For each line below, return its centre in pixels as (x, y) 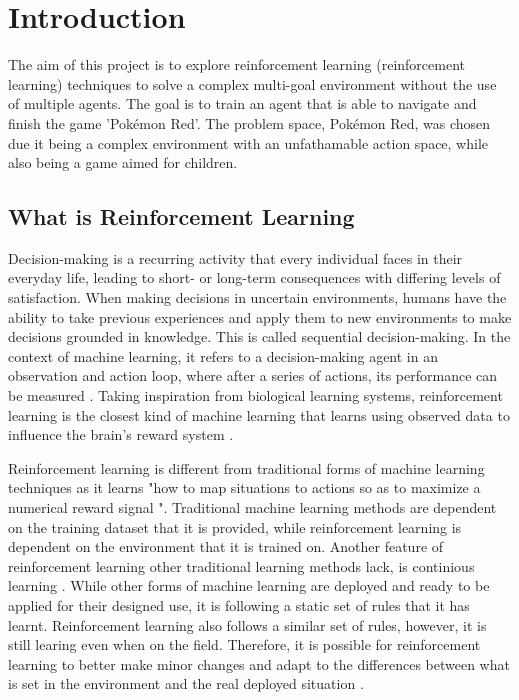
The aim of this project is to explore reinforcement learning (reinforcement (236, 64)
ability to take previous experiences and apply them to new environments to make (260, 316)
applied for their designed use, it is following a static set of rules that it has (239, 604)
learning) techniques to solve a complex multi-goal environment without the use (252, 83)
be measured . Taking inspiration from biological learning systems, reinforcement (255, 395)
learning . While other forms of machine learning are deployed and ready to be (249, 585)
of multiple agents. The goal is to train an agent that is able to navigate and (242, 103)
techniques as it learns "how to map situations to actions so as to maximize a (244, 487)
